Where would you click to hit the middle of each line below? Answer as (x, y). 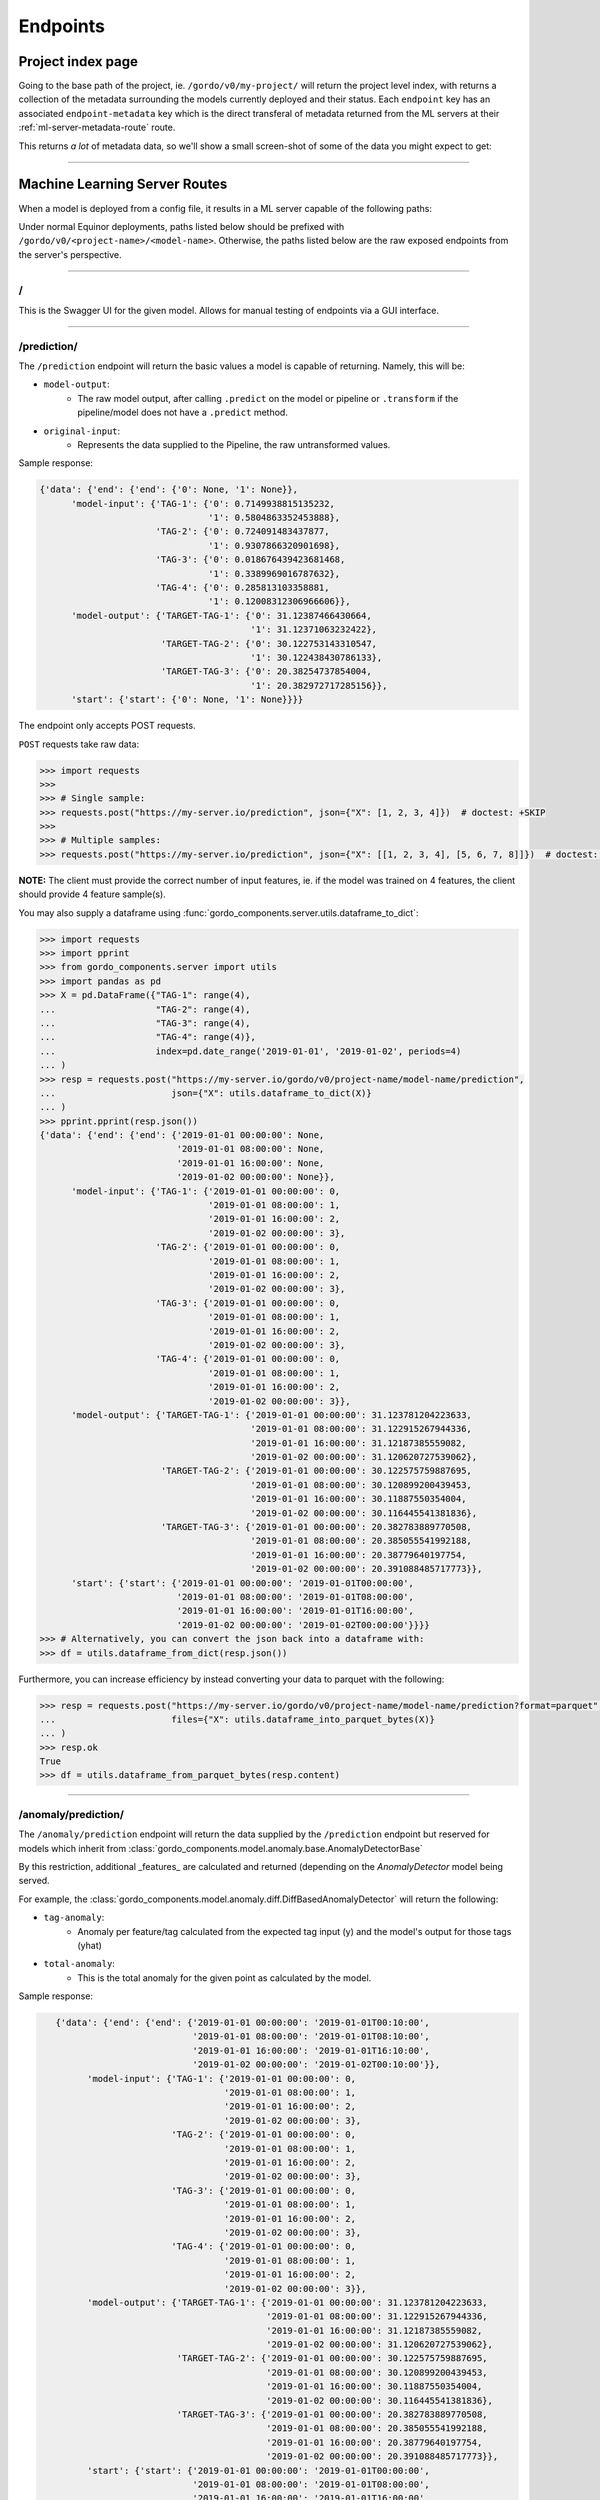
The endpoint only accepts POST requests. (107, 726)
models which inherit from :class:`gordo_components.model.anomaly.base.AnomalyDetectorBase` (221, 1848)
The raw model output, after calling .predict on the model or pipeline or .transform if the (268, 398)
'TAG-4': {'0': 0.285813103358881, (242, 588)
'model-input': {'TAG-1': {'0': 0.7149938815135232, (203, 503)
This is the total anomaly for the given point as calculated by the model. (224, 1977)
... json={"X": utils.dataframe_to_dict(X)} (205, 1093)
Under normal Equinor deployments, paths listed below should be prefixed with (181, 226)
